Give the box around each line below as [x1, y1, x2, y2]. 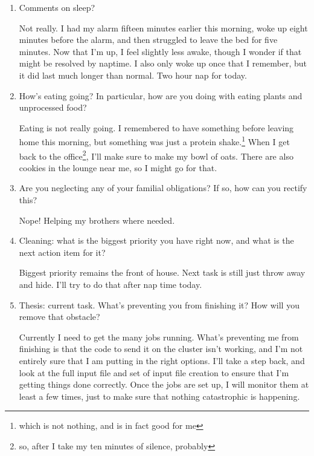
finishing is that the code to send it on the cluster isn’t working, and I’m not [19, 342, 303, 355]
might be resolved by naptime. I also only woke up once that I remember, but [19, 57, 307, 70]
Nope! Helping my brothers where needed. [19, 213, 175, 226]
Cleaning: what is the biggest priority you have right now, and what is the [19, 234, 294, 247]
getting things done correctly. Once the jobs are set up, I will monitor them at [19, 378, 309, 391]
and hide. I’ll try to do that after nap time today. [19, 278, 202, 290]
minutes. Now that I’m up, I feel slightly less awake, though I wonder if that [19, 45, 302, 57]
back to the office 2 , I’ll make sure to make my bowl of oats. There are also [19, 148, 293, 162]
